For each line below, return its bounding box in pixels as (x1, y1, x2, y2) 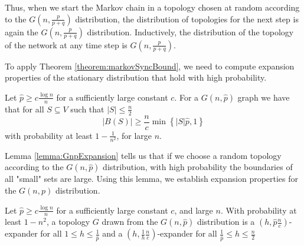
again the (5, 25, 38, 38)
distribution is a (197, 215, 255, 228)
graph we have (237, 91, 290, 103)
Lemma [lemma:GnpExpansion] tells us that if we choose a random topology (5, 149, 282, 161)
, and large (174, 204, 213, 216)
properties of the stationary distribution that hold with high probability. (5, 71, 267, 84)
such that (70, 102, 104, 115)
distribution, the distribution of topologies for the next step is (75, 12, 299, 25)
